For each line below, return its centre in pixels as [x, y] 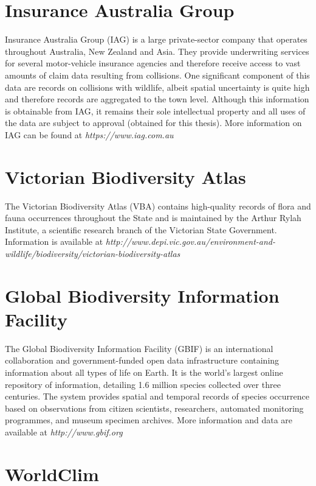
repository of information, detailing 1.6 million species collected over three [143, 384]
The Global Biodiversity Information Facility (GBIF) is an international [139, 348]
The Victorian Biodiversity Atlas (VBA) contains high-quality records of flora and [158, 206]
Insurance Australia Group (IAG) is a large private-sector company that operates [156, 39]
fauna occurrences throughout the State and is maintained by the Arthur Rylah [153, 218]
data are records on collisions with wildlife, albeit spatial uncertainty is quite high [157, 87]
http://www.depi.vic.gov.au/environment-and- [191, 241]
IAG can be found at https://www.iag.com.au [89, 134]
